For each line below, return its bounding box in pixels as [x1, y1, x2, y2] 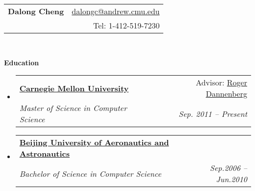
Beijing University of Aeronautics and [19, 136, 169, 148]
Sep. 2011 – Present [178, 108, 247, 119]
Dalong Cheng [8, 5, 64, 17]
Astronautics [19, 148, 70, 160]
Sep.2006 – [209, 162, 247, 174]
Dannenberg [205, 88, 247, 100]
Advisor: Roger [196, 77, 247, 88]
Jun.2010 [216, 173, 247, 185]
